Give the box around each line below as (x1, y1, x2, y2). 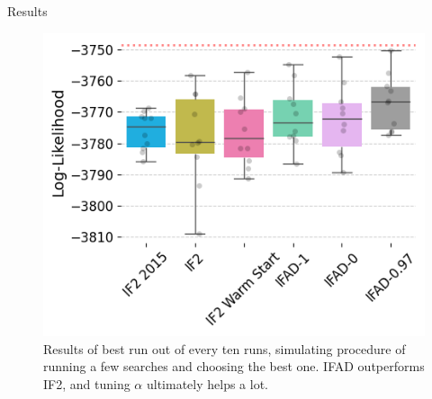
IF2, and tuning (43, 374, 130, 393)
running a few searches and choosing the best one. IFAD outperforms (43, 357, 425, 376)
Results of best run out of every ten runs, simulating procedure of (43, 339, 406, 358)
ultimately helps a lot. (146, 374, 269, 393)
